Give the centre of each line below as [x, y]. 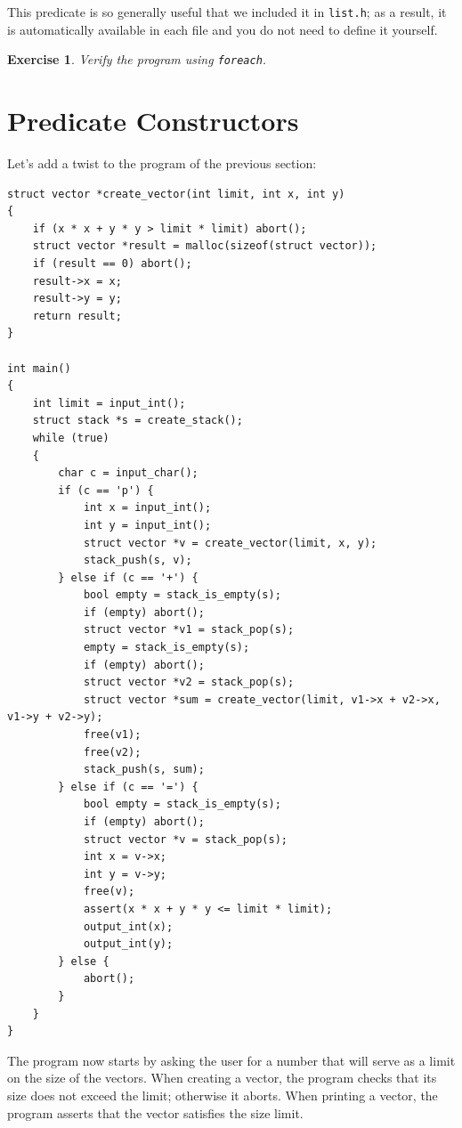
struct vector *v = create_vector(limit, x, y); [230, 543]
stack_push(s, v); [138, 560]
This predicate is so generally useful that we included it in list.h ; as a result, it [227, 12]
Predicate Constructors [153, 121]
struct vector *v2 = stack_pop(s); [189, 682]
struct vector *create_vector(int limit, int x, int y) [176, 194]
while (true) [71, 438]
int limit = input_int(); [109, 403]
